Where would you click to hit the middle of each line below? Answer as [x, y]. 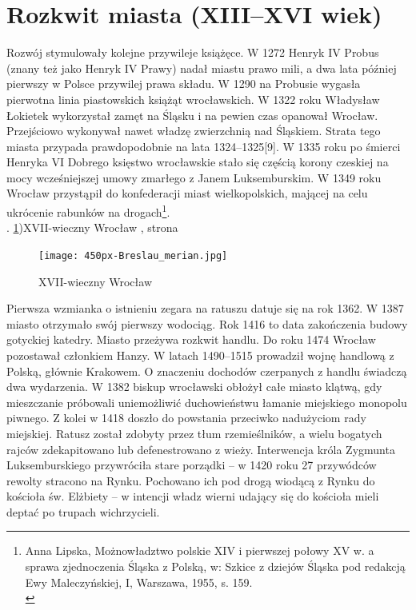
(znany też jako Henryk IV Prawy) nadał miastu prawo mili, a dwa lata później [202, 68]
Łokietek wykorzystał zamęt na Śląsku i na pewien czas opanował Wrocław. [192, 115]
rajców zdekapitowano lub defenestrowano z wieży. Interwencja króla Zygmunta [201, 449]
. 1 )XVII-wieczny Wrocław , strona [92, 227]
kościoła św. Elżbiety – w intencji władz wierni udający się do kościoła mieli [193, 496]
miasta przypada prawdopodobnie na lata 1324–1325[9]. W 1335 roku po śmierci [204, 146]
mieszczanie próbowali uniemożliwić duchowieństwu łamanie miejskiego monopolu [207, 402]
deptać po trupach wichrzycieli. [83, 511]
